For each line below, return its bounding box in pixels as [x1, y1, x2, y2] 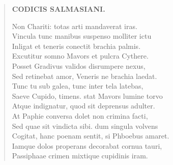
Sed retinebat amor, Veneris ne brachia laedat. [12, 70, 157, 81]
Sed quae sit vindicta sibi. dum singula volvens [12, 120, 158, 131]
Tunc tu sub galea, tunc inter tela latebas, [12, 80, 143, 91]
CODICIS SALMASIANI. [12, 4, 105, 14]
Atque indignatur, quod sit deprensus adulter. [12, 100, 155, 111]
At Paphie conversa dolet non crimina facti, [12, 110, 148, 121]
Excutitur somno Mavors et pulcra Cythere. [12, 50, 149, 61]
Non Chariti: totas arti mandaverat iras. [12, 20, 137, 31]
